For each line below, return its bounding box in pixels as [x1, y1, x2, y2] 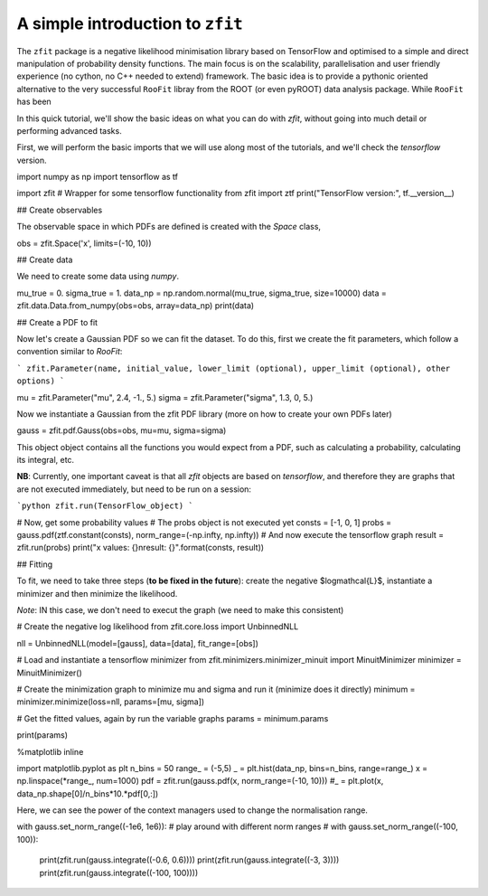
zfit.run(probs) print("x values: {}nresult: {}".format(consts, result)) [16, 542, 265, 553]
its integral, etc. [16, 455, 75, 466]
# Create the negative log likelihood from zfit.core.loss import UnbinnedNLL [16, 621, 299, 632]
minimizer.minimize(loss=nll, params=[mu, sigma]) [16, 696, 205, 707]
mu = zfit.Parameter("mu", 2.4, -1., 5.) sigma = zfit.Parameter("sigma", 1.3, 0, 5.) [16, 391, 314, 402]
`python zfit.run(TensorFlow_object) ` [16, 501, 193, 511]
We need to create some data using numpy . [16, 271, 180, 282]
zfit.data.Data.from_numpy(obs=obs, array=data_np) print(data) [16, 300, 255, 311]
